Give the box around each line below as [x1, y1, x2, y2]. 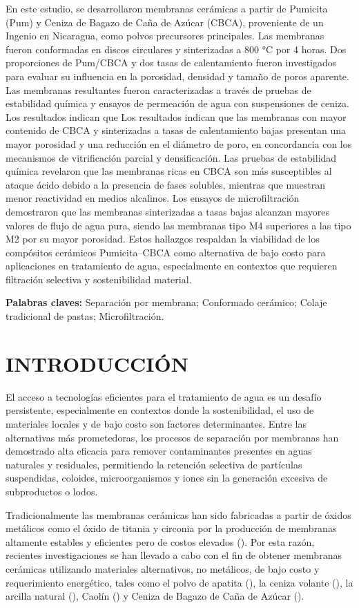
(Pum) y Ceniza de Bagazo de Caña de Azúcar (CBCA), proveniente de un [6, 15, 324, 29]
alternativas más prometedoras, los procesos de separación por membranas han [6, 430, 339, 444]
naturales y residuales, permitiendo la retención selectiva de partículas [6, 457, 302, 471]
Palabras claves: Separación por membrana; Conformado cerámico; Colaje [6, 295, 327, 310]
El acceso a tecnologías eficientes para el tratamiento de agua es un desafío [6, 389, 322, 403]
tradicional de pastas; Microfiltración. [6, 309, 164, 323]
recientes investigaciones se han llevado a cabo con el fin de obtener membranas [6, 548, 342, 562]
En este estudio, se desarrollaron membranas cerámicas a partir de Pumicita [6, 1, 328, 15]
